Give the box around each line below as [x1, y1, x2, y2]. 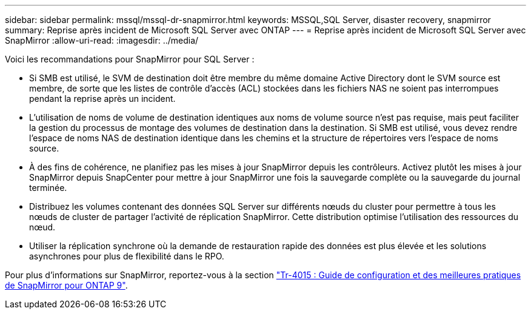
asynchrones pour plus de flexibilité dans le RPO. [29, 251, 224, 261]
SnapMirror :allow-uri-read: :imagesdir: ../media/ [5, 35, 199, 45]
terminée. [29, 182, 67, 193]
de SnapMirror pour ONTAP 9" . [5, 280, 128, 290]
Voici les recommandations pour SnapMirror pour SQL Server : [5, 54, 255, 64]
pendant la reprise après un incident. [29, 93, 176, 104]
